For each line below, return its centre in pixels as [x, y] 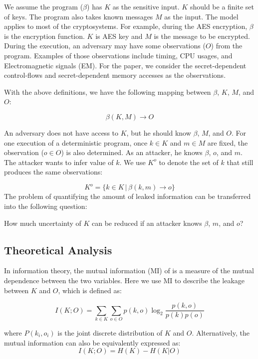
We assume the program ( [44, 6]
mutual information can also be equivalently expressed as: [92, 342]
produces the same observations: [53, 172]
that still [240, 162]
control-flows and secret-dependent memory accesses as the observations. [115, 75]
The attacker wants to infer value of [59, 162]
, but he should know [159, 132]
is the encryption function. [44, 36]
